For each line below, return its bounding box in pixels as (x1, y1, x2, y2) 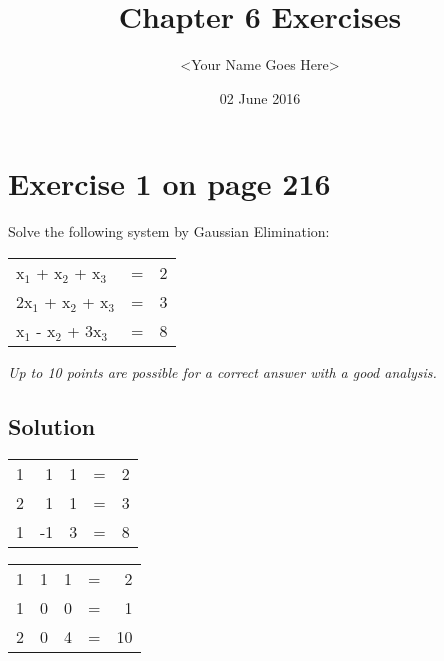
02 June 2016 (219, 87, 301, 108)
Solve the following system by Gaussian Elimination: (8, 221, 330, 242)
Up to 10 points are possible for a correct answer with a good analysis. (8, 361, 437, 382)
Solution (8, 410, 96, 441)
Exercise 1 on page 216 (8, 163, 331, 204)
